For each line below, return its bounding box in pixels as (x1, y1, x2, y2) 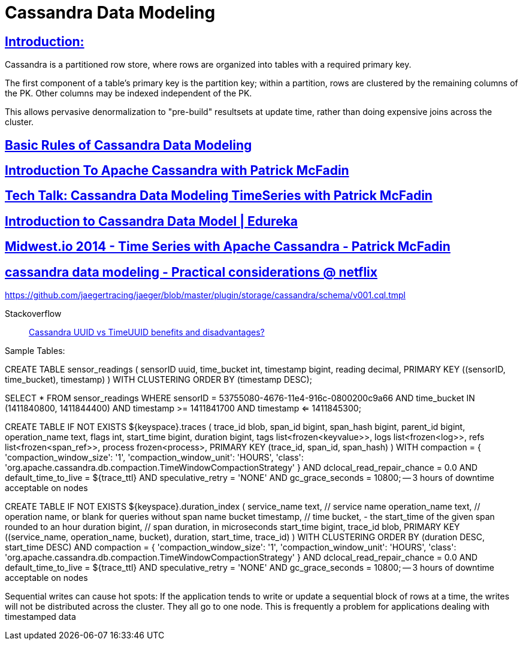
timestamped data (5, 611, 76, 622)
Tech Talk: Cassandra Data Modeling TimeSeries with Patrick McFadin (5, 188, 433, 204)
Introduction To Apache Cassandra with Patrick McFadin (5, 163, 349, 178)
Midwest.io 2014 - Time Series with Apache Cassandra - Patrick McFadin (5, 239, 451, 255)
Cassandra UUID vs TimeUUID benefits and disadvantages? (29, 327, 265, 338)
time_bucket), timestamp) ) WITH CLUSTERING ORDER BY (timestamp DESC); (5, 374, 312, 385)
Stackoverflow (5, 308, 62, 319)
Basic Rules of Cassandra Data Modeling (5, 137, 252, 153)
